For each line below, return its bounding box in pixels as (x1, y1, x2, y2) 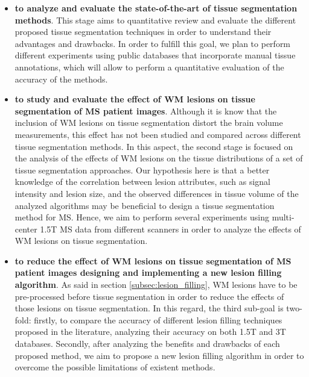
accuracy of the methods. (14, 72, 108, 85)
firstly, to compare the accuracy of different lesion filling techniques (34, 313, 282, 326)
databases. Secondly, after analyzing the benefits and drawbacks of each (14, 337, 280, 350)
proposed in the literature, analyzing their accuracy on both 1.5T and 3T (14, 325, 286, 338)
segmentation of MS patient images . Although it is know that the (14, 104, 277, 117)
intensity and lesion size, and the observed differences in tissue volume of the (14, 187, 299, 199)
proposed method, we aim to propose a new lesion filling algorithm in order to (14, 349, 304, 361)
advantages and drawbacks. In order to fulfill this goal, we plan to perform (14, 37, 291, 49)
